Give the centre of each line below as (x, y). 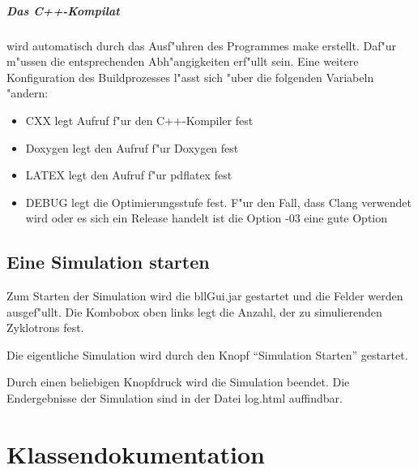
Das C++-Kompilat (63, 10)
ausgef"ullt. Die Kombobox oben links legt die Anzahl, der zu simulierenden (194, 311)
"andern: (28, 93)
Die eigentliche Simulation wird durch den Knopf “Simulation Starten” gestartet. (207, 354)
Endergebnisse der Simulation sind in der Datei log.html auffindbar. (175, 398)
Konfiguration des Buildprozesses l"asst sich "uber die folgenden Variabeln (190, 77)
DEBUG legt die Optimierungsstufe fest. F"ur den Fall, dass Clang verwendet (219, 202)
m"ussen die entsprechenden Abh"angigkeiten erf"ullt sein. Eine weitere (183, 61)
